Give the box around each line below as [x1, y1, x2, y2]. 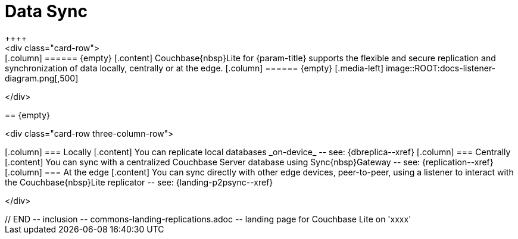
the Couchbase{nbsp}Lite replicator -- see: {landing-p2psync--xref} [5, 177, 273, 187]
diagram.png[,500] [5, 73, 79, 83]
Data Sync [5, 1, 88, 21]
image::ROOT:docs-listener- [385, 62, 496, 73]
